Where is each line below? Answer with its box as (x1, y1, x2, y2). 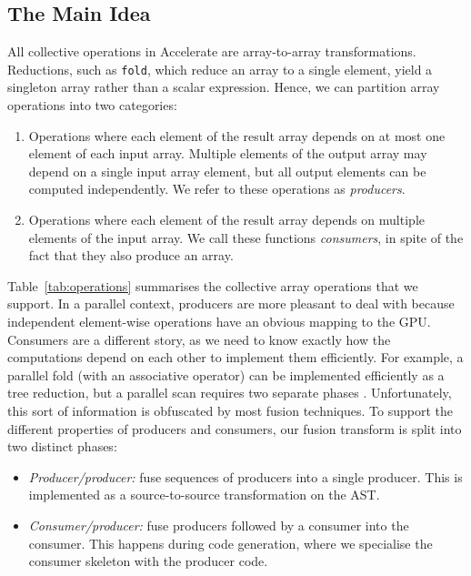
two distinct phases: (7, 437, 117, 456)
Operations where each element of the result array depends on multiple (28, 210, 425, 229)
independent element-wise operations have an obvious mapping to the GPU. (7, 311, 431, 330)
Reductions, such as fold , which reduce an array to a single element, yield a (7, 59, 433, 78)
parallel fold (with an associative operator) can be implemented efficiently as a (7, 365, 445, 384)
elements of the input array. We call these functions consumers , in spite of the (28, 227, 464, 247)
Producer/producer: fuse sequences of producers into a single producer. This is (28, 467, 463, 486)
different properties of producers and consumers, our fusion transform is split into (7, 419, 462, 438)
